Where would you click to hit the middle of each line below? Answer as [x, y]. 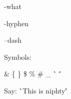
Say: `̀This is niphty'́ [36, 90]
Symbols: [18, 57]
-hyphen [16, 23]
